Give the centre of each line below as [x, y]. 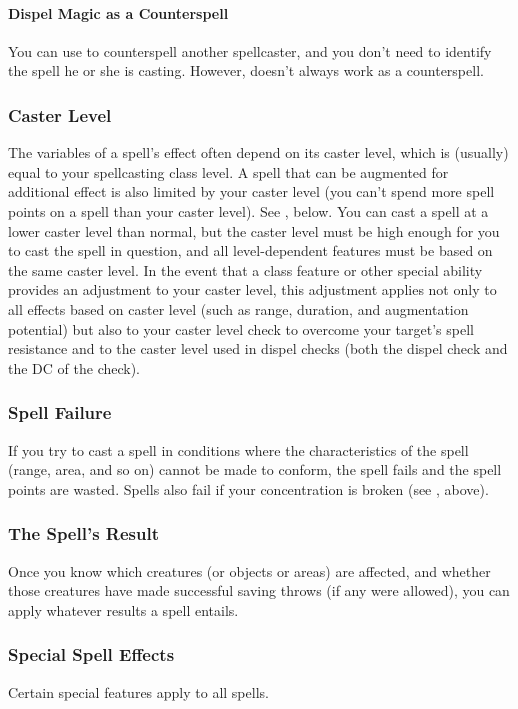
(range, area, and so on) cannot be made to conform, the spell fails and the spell [255, 469]
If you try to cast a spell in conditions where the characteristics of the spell [238, 449]
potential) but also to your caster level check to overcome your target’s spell [241, 328]
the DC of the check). [74, 367]
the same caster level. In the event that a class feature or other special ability [245, 269]
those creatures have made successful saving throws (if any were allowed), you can [259, 590]
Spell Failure [60, 412]
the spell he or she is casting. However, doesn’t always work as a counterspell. [246, 70]
